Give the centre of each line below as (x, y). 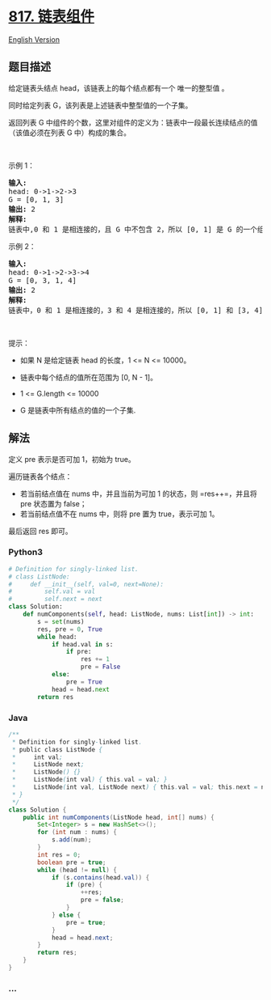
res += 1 (95, 659)
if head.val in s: (82, 644)
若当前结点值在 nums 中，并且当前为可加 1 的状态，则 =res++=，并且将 (139, 494)
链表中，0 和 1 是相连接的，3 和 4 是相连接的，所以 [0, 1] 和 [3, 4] (136, 310)
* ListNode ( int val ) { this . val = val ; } (90, 780)
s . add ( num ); (71, 840)
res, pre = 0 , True (70, 629)
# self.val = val (52, 591)
